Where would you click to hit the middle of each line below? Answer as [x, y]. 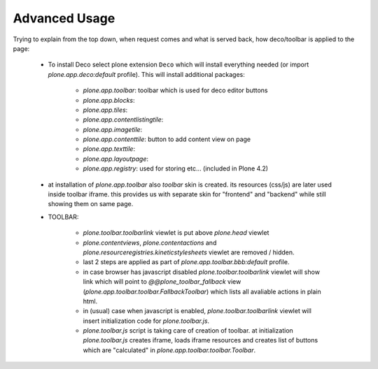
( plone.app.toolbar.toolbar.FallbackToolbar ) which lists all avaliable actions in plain [202, 291]
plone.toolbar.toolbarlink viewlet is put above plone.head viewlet [176, 233]
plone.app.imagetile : [113, 129]
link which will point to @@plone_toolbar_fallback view [162, 282]
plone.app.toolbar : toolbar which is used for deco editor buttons [175, 90]
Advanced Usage [64, 18]
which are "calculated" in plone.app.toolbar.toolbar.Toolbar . [169, 350]
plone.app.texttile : [109, 149]
